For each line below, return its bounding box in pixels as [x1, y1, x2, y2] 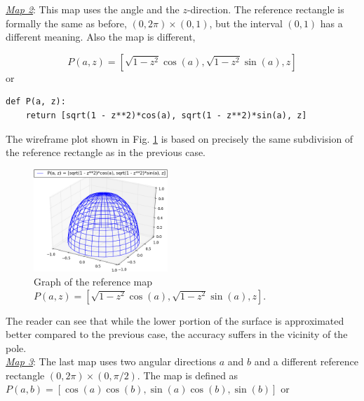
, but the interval [209, 15, 283, 30]
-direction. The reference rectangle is [187, 2, 344, 16]
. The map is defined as [137, 367, 238, 382]
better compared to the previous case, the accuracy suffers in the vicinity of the [6, 327, 348, 342]
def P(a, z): [6, 97, 66, 107]
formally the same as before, [6, 15, 127, 30]
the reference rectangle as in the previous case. [6, 145, 206, 160]
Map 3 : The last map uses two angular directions [6, 354, 216, 369]
